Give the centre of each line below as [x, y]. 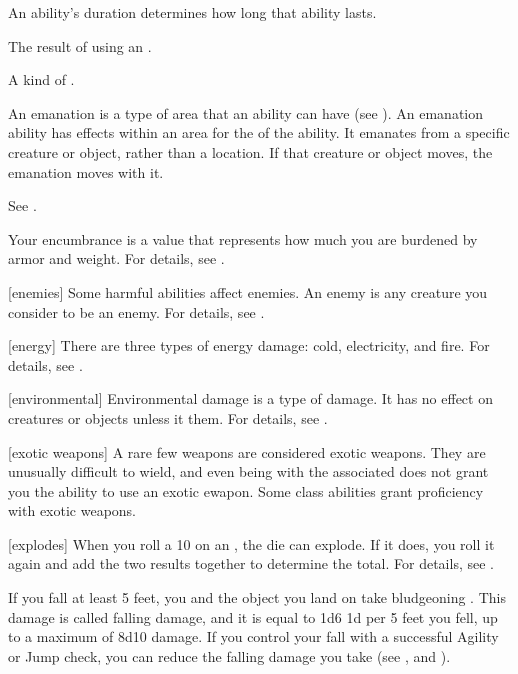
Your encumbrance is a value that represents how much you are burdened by [243, 238]
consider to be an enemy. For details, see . [136, 311]
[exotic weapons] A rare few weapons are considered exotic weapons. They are [247, 451]
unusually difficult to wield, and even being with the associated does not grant [248, 471]
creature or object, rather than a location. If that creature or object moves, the [250, 151]
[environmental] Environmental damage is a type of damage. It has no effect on [250, 398]
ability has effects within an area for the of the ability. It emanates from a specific [259, 132]
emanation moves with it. [86, 171]
